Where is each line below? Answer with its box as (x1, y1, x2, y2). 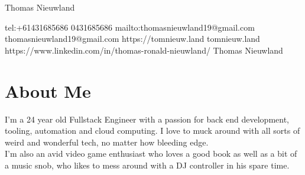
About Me (5, 78, 91, 103)
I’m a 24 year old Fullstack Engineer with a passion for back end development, (5, 113, 290, 125)
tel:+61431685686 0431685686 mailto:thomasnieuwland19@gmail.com (5, 21, 255, 33)
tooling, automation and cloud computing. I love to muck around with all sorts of (5, 124, 300, 137)
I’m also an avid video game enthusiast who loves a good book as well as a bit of (5, 147, 297, 160)
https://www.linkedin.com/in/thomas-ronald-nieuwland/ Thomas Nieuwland (5, 44, 283, 56)
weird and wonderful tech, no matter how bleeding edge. (5, 136, 209, 148)
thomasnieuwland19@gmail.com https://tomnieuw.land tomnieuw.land (5, 32, 260, 45)
